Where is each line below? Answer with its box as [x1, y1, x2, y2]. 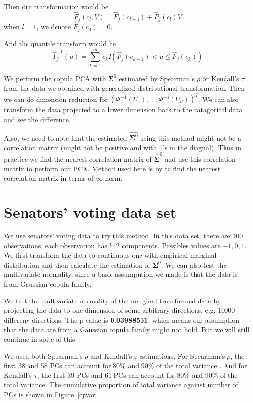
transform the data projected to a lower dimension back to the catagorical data [4, 104, 243, 115]
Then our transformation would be [4, 1, 109, 11]
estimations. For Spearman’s [139, 350, 225, 361]
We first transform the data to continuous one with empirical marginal [4, 250, 217, 260]
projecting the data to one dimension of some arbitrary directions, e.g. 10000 [4, 305, 235, 315]
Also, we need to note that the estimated [4, 133, 127, 143]
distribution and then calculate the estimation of [4, 259, 150, 269]
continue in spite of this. [4, 334, 77, 344]
